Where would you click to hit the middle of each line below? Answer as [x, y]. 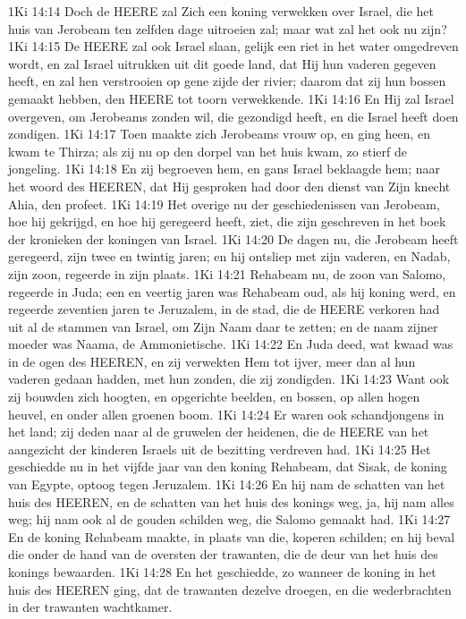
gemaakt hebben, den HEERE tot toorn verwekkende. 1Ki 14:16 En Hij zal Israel [231, 98]
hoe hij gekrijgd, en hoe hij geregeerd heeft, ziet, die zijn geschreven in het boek [227, 221]
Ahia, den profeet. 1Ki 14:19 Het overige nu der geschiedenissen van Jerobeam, [224, 204]
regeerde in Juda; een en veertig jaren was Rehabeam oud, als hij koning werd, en [232, 291]
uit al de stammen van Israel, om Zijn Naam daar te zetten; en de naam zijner [223, 326]
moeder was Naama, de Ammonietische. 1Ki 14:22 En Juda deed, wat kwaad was [231, 344]
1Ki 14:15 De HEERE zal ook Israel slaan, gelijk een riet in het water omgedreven [233, 46]
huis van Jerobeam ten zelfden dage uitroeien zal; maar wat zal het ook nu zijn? [228, 28]
